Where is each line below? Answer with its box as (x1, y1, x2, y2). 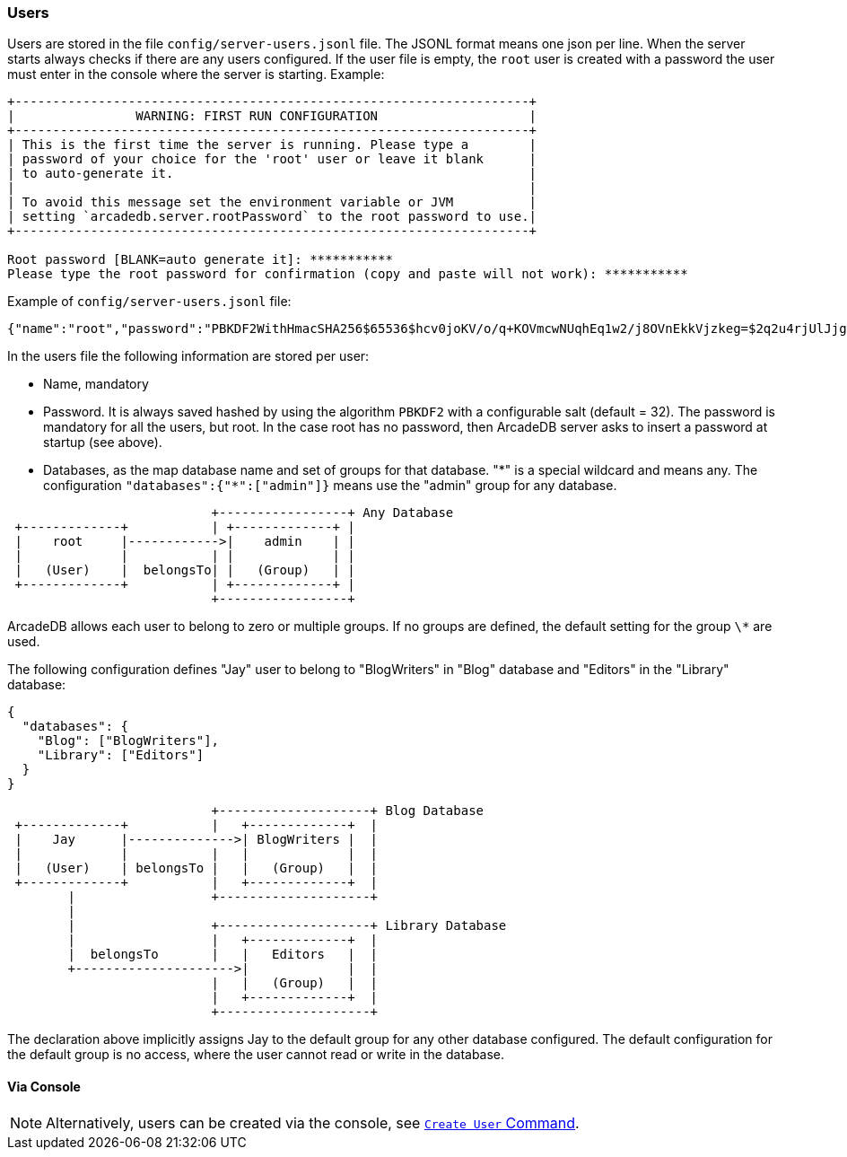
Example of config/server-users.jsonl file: (7, 294, 292, 310)
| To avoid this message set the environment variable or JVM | (7, 195, 537, 210)
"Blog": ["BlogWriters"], (37, 733, 220, 749)
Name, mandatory (43, 376, 149, 392)
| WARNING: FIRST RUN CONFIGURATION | (7, 109, 537, 124)
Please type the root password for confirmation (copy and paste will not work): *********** (7, 267, 688, 282)
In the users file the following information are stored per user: (7, 348, 370, 364)
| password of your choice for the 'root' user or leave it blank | (7, 152, 537, 167)
